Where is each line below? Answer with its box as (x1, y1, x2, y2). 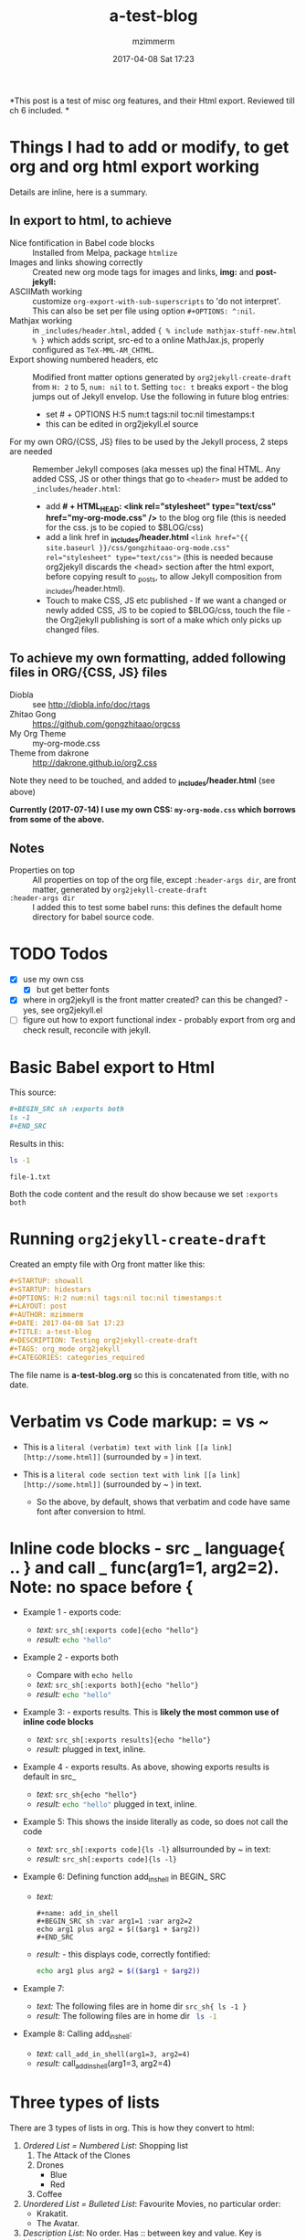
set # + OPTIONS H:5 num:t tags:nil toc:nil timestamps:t (45, 409, 256, 419)
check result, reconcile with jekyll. (22, 1024, 152, 1035)
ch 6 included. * (9, 104, 70, 115)
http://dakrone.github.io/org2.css (32, 757, 158, 768)
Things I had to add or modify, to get (9, 137, 290, 158)
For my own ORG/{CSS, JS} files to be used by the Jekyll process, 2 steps (9, 436, 289, 447)
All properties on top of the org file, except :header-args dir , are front (32, 875, 297, 886)
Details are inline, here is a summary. (9, 186, 148, 197)
